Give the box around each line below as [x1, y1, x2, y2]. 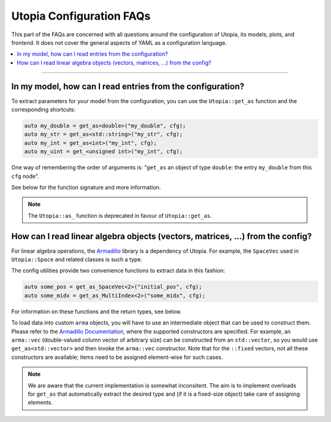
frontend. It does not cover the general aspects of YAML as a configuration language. [11, 39, 227, 46]
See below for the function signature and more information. [11, 183, 161, 191]
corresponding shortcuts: [11, 106, 76, 113]
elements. [28, 399, 53, 406]
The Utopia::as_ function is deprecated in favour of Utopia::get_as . [28, 212, 212, 219]
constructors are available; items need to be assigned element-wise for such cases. [11, 353, 223, 361]
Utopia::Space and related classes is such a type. [11, 256, 143, 263]
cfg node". [11, 172, 39, 180]
